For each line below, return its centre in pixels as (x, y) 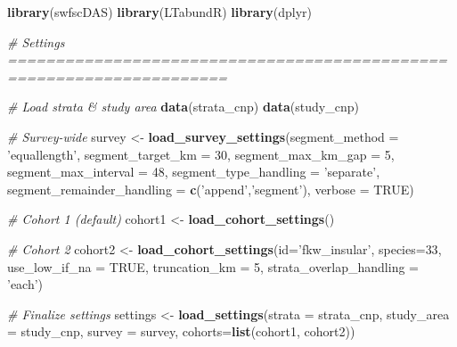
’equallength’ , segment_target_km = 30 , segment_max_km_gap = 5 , (201, 154)
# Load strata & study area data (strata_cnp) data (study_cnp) (183, 107)
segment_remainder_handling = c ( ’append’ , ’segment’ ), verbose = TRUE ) (211, 189)
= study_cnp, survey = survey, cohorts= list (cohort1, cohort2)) (181, 331)
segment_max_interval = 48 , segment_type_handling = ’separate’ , (194, 172)
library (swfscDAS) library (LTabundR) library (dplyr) (160, 12)
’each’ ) (25, 284)
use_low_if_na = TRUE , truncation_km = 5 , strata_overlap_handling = (213, 266)
